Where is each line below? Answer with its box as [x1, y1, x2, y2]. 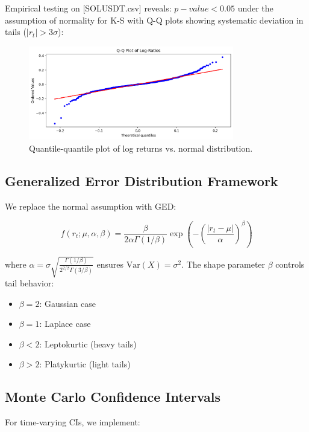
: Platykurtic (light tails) [39, 358, 131, 370]
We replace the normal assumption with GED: [5, 199, 176, 212]
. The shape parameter [181, 257, 266, 270]
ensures [96, 257, 124, 270]
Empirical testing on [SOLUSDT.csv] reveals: [5, 2, 172, 14]
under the [237, 2, 273, 14]
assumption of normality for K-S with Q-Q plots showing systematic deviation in [5, 13, 304, 26]
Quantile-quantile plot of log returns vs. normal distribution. [29, 142, 253, 155]
